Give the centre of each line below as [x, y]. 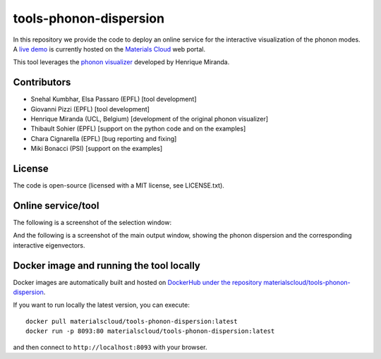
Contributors [42, 82]
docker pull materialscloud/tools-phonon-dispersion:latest [132, 321]
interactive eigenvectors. [49, 245]
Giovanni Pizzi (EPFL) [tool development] [90, 109]
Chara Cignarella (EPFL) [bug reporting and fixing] [104, 138]
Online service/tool [56, 206]
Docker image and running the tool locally [107, 266]
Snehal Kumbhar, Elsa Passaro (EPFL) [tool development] [114, 99]
